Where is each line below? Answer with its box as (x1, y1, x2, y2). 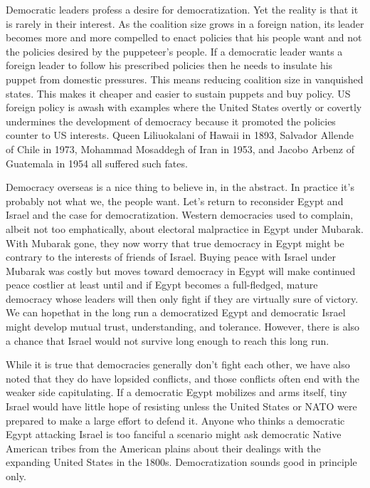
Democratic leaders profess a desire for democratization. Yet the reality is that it (6, 2, 359, 16)
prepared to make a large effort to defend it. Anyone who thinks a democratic (6, 412, 345, 427)
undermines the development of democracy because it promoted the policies (6, 113, 336, 128)
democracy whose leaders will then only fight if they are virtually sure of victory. (6, 291, 359, 306)
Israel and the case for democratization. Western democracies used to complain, (6, 207, 354, 222)
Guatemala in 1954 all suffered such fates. (6, 155, 188, 170)
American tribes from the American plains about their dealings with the (6, 440, 321, 455)
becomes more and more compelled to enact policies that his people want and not (6, 30, 362, 45)
